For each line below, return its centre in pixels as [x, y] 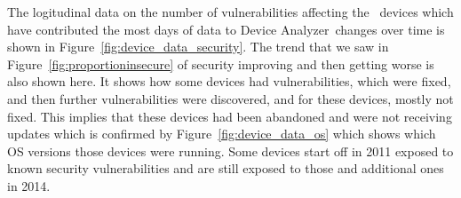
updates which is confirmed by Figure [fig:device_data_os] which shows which [222, 134]
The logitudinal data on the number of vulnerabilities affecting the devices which [230, 12]
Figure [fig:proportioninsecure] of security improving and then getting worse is [221, 63]
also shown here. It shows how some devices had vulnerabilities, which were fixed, [229, 81]
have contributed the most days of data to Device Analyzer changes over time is [226, 29]
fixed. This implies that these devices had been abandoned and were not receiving [230, 116]
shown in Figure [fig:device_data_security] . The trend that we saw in [198, 47]
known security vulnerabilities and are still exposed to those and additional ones [226, 168]
